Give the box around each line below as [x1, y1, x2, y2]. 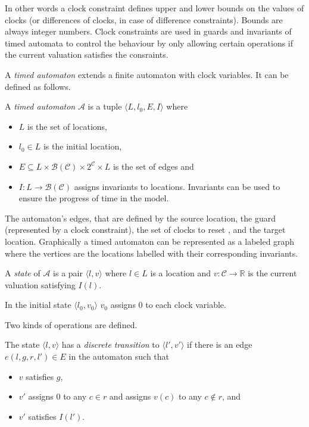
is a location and [150, 267, 211, 279]
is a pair [53, 267, 83, 279]
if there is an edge [186, 338, 252, 351]
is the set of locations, [27, 120, 107, 132]
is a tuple [88, 100, 122, 113]
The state [5, 338, 40, 351]
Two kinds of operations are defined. [5, 318, 138, 331]
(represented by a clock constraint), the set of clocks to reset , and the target [5, 223, 286, 236]
